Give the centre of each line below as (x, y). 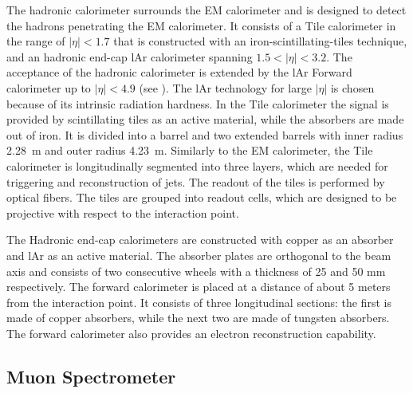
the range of (36, 41)
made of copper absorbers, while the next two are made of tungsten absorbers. (198, 318)
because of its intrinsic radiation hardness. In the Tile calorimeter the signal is (198, 103)
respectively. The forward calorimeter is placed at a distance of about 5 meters (199, 287)
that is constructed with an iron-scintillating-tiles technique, (260, 41)
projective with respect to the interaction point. (123, 212)
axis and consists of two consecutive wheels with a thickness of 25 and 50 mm (196, 271)
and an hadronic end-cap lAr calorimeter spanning (130, 56)
